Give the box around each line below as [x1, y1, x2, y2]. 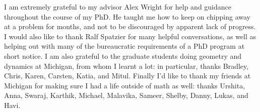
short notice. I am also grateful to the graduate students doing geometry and [4, 50, 242, 61]
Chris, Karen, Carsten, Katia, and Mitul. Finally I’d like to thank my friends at [4, 70, 251, 81]
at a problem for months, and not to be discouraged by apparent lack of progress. [4, 21, 256, 32]
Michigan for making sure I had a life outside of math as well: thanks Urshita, [4, 80, 245, 90]
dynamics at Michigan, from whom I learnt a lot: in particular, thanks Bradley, [4, 60, 249, 71]
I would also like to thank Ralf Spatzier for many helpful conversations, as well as [4, 31, 256, 41]
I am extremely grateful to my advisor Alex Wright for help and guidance [4, 2, 232, 12]
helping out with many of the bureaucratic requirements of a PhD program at [4, 41, 245, 51]
